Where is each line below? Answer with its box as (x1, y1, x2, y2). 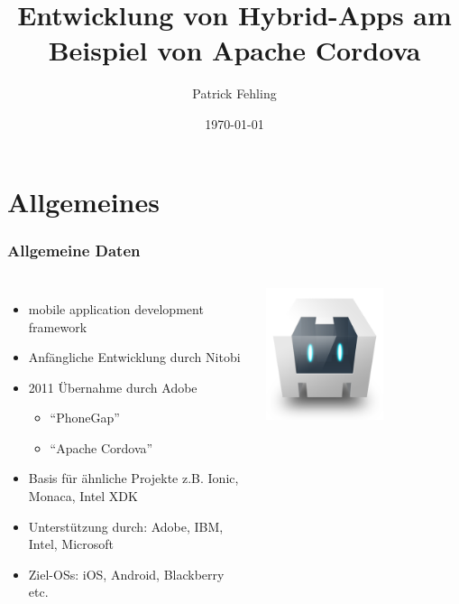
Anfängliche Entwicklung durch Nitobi (28, 348, 241, 367)
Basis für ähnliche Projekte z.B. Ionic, (28, 469, 239, 488)
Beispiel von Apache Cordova (48, 32, 421, 69)
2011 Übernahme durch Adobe (28, 377, 197, 396)
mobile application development (28, 299, 204, 318)
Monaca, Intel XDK (28, 487, 138, 506)
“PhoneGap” (50, 408, 120, 427)
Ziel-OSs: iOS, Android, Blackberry (28, 564, 225, 583)
